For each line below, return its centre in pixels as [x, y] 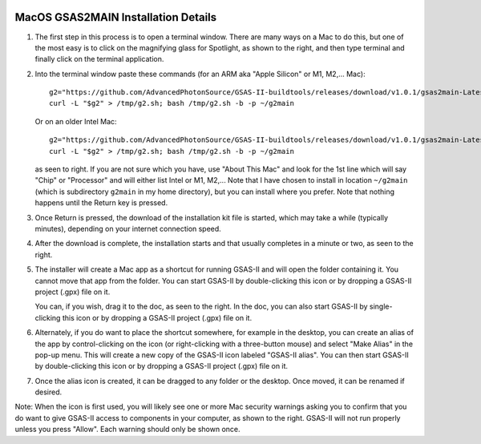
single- [381, 307]
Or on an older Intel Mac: [76, 121]
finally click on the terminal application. [99, 59]
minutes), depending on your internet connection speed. [128, 228]
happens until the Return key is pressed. [101, 203]
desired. [49, 392]
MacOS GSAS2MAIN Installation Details [116, 17]
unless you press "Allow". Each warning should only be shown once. [127, 430]
